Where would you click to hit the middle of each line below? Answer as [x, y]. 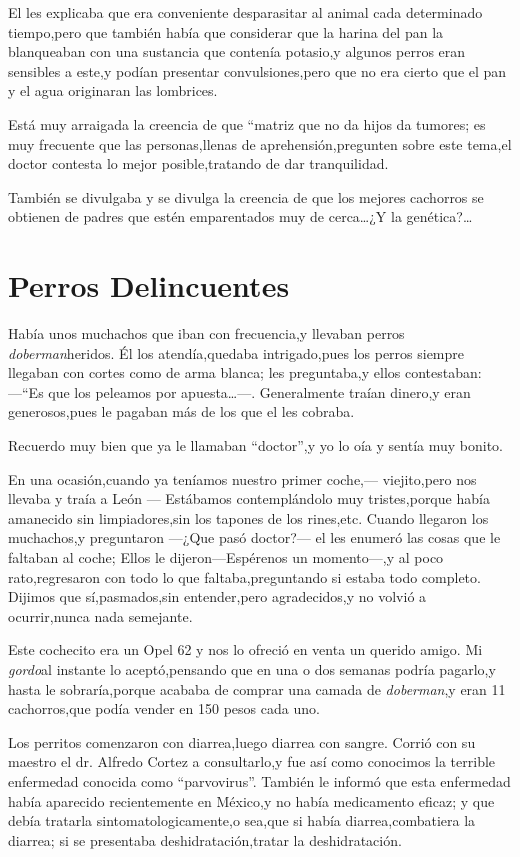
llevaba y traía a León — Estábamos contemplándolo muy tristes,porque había [249, 498]
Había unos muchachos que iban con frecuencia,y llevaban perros [206, 333]
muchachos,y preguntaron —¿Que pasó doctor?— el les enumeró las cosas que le [254, 537]
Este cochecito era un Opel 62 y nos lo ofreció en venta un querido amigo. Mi [245, 649]
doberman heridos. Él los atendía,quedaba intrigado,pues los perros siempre [236, 352]
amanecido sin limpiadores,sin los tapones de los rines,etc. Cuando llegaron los [248, 517]
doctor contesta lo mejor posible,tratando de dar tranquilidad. [198, 163]
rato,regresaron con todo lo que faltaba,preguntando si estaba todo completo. [244, 576]
